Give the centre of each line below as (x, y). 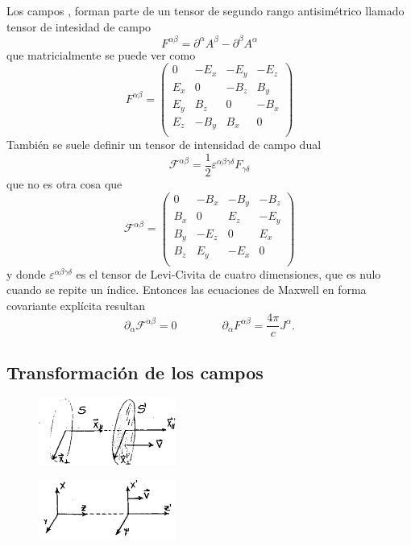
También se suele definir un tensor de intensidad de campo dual (164, 145)
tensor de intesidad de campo (79, 26)
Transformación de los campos (135, 372)
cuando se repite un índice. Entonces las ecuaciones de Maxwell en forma (187, 290)
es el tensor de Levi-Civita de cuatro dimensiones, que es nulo (228, 273)
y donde (26, 273)
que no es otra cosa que (64, 183)
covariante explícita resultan (76, 305)
